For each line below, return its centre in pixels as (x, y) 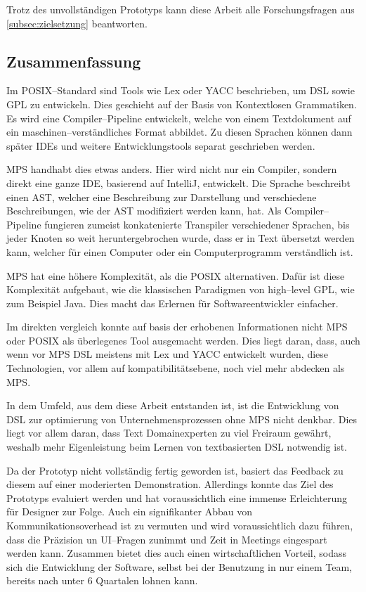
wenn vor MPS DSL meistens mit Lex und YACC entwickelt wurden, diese (168, 354)
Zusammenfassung (74, 61)
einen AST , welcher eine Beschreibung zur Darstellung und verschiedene (162, 197)
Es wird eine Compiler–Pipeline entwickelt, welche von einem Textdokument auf (179, 118)
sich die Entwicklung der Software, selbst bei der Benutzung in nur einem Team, (179, 566)
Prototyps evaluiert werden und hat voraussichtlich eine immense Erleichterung (177, 497)
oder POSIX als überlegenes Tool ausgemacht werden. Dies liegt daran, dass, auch (183, 340)
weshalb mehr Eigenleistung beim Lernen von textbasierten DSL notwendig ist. (177, 447)
